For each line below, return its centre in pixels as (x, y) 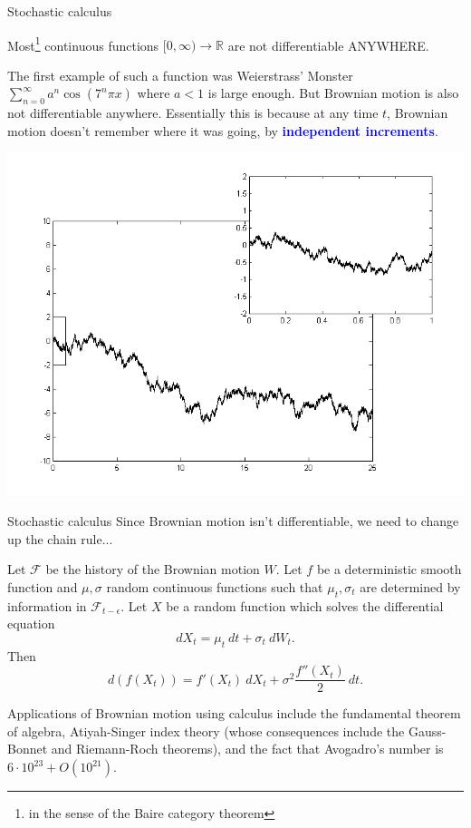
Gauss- (427, 731)
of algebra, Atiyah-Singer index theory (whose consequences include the (206, 731)
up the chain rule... (60, 538)
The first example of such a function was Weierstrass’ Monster (180, 75)
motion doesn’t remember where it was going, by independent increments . (223, 130)
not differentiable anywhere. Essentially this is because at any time (193, 113)
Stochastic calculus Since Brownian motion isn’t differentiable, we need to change (233, 521)
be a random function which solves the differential (305, 605)
